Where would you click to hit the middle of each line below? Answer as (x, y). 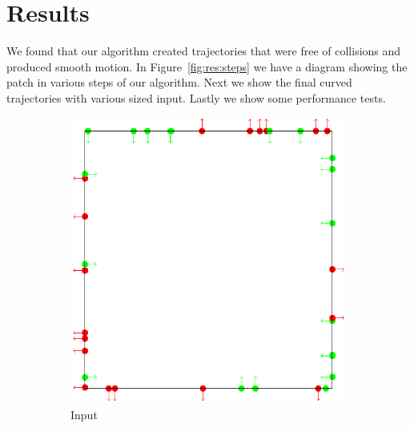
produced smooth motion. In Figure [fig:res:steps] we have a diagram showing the (207, 66)
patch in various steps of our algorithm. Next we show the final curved (179, 82)
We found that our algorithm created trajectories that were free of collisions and (204, 51)
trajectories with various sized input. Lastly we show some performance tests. (196, 97)
